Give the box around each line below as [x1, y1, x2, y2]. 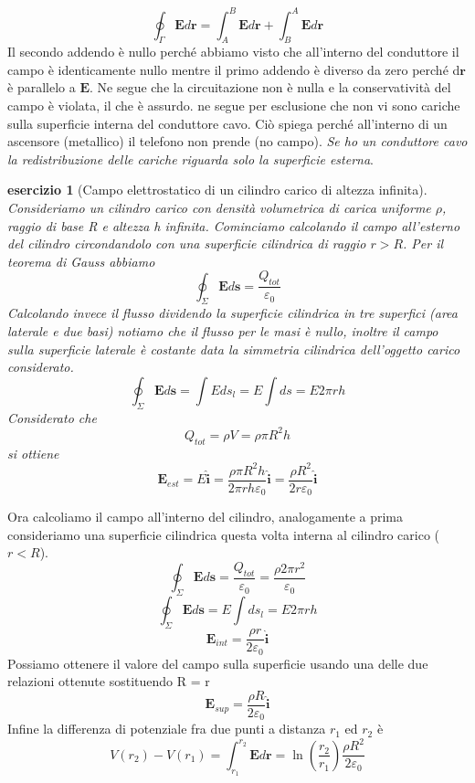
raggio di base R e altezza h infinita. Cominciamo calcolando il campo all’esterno [7, 216, 460, 235]
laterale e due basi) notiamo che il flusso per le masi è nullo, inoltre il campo [7, 322, 438, 341]
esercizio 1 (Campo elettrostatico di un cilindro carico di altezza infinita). [7, 180, 427, 199]
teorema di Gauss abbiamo [7, 251, 155, 270]
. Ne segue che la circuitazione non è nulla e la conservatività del [89, 78, 451, 97]
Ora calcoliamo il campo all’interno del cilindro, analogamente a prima [7, 507, 404, 526]
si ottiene [7, 443, 59, 462]
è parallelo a [7, 78, 76, 97]
